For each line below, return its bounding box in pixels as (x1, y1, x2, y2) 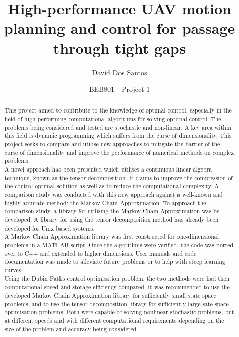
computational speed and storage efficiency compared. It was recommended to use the (4, 283, 230, 291)
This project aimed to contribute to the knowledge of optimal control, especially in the (4, 106, 232, 115)
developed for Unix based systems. (4, 223, 95, 232)
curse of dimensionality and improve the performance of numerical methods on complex (4, 148, 234, 156)
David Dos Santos (92, 67, 147, 77)
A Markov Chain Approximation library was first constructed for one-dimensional (4, 232, 219, 241)
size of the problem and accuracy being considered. (4, 324, 138, 333)
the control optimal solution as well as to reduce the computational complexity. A (4, 182, 219, 190)
